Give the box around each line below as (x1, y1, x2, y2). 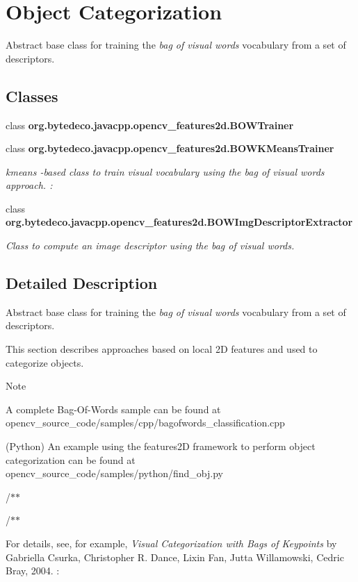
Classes (6, 85, 58, 106)
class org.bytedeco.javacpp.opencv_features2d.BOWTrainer (6, 117, 294, 132)
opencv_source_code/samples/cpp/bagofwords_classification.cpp (6, 415, 285, 430)
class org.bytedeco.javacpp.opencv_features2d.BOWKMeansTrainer (6, 141, 334, 156)
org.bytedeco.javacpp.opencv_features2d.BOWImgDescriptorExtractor (6, 215, 353, 229)
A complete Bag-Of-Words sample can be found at (6, 401, 221, 416)
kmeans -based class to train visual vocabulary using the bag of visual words (6, 164, 325, 178)
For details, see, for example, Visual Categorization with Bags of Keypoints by (6, 536, 337, 550)
